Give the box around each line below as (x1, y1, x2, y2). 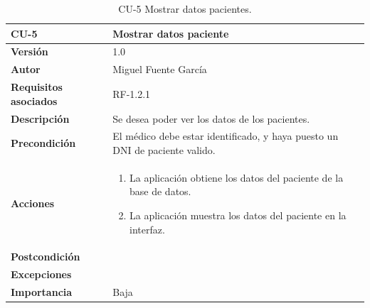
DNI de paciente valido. (112, 143, 216, 157)
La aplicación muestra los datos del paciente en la (129, 208, 347, 223)
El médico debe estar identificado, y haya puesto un (112, 128, 339, 143)
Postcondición (11, 249, 80, 264)
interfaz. (129, 221, 165, 236)
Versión (11, 44, 48, 59)
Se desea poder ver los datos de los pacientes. (112, 111, 310, 126)
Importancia (11, 285, 73, 299)
